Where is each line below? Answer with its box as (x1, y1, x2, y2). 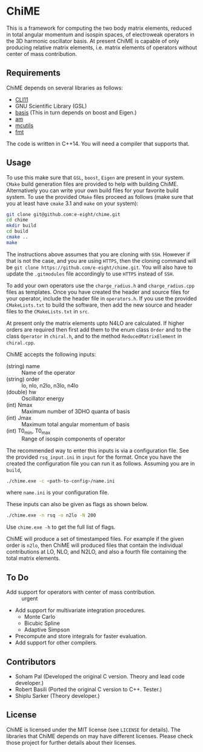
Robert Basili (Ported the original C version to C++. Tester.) (15, 686, 162, 693)
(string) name (6, 362, 41, 369)
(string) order (6, 375, 40, 383)
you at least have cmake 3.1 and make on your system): (6, 200, 139, 207)
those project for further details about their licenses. (6, 739, 137, 746)
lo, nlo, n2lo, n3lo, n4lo (21, 381, 79, 389)
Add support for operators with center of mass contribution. (6, 588, 156, 596)
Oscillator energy (21, 394, 65, 402)
